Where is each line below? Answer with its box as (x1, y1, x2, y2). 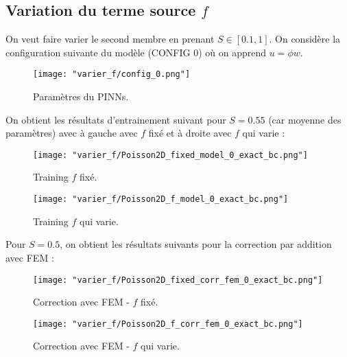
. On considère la (269, 32, 341, 46)
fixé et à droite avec (148, 126, 232, 140)
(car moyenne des (268, 112, 342, 126)
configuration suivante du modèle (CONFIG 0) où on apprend (5, 45, 267, 59)
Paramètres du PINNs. (33, 89, 129, 104)
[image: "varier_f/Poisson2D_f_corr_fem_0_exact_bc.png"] (33, 319, 303, 329)
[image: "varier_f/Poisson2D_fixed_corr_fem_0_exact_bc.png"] (33, 275, 323, 285)
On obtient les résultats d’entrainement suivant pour (5, 112, 226, 126)
